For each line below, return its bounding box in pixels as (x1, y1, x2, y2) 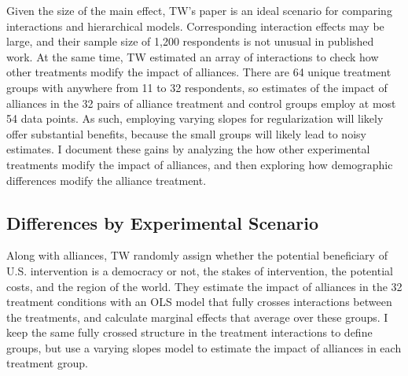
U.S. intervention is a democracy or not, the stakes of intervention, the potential (6, 262, 393, 278)
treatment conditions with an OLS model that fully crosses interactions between (6, 293, 392, 310)
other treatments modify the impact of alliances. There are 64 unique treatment (6, 64, 391, 80)
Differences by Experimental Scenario (6, 210, 319, 234)
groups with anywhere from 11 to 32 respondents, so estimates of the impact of (6, 79, 388, 95)
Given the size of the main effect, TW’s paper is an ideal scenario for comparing (6, 2, 392, 18)
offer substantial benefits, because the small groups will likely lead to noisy (6, 125, 366, 142)
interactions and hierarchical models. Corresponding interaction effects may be (6, 17, 384, 34)
